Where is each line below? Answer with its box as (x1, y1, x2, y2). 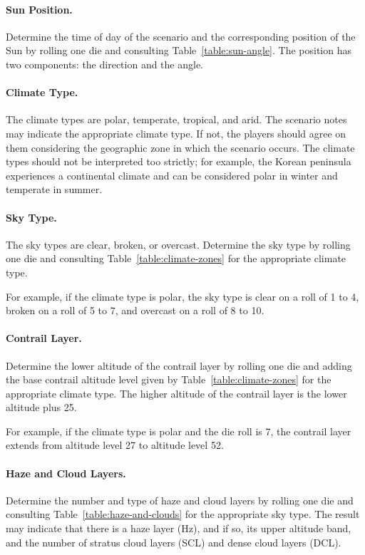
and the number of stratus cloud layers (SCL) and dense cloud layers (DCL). (6, 534, 341, 549)
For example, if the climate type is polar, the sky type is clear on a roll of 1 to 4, (6, 289, 359, 304)
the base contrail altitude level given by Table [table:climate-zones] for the (6, 372, 331, 387)
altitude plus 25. (6, 400, 77, 415)
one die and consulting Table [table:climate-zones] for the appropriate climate (6, 251, 346, 266)
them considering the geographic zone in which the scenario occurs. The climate (6, 140, 355, 155)
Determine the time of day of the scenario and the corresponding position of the (6, 28, 356, 43)
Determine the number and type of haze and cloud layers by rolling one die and (6, 492, 354, 507)
